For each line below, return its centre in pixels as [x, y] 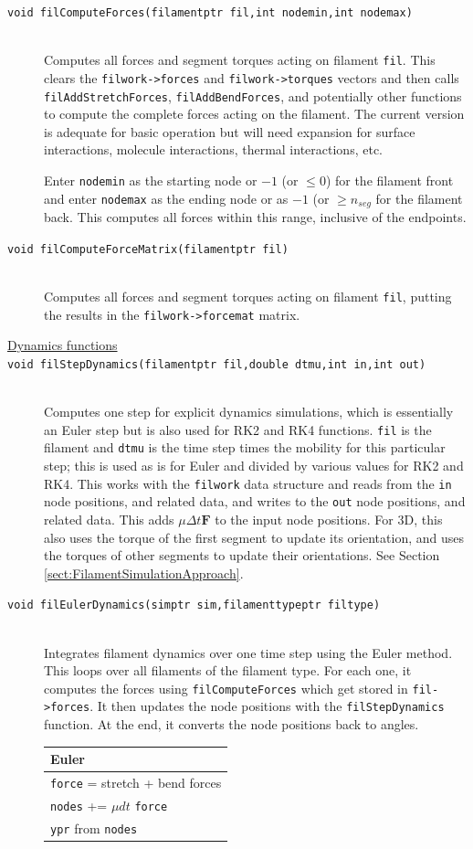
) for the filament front [389, 180]
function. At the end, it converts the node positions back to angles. [231, 724]
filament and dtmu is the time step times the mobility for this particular [245, 447]
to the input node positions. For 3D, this [329, 519]
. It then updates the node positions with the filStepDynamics [267, 706]
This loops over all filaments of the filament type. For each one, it [228, 670]
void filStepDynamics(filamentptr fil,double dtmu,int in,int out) [217, 364]
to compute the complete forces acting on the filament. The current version [254, 114]
